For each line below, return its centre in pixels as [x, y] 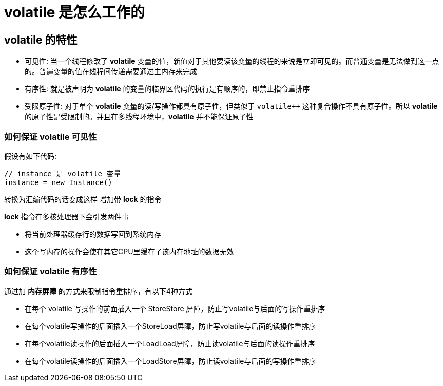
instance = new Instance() [58, 182]
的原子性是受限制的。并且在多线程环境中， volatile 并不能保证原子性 [139, 117]
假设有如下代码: [31, 156]
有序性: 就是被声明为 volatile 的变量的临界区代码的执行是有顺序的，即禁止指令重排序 [167, 89]
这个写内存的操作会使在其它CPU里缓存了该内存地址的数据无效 [129, 251]
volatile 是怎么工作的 [75, 12]
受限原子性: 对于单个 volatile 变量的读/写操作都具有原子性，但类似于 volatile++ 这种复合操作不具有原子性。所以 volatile [231, 106]
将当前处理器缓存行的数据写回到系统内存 [93, 234]
